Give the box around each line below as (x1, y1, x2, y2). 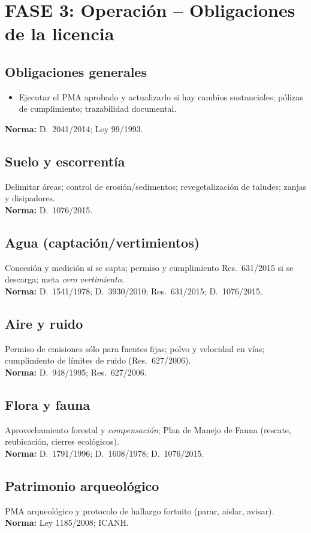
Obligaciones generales (5, 62, 147, 81)
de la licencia (5, 21, 114, 46)
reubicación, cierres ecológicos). (5, 435, 119, 448)
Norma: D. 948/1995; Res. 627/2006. (5, 365, 147, 378)
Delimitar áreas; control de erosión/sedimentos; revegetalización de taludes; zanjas (5, 180, 307, 192)
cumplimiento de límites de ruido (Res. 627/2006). (5, 354, 191, 367)
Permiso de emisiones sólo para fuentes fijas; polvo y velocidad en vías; (5, 342, 265, 355)
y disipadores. (5, 192, 55, 204)
